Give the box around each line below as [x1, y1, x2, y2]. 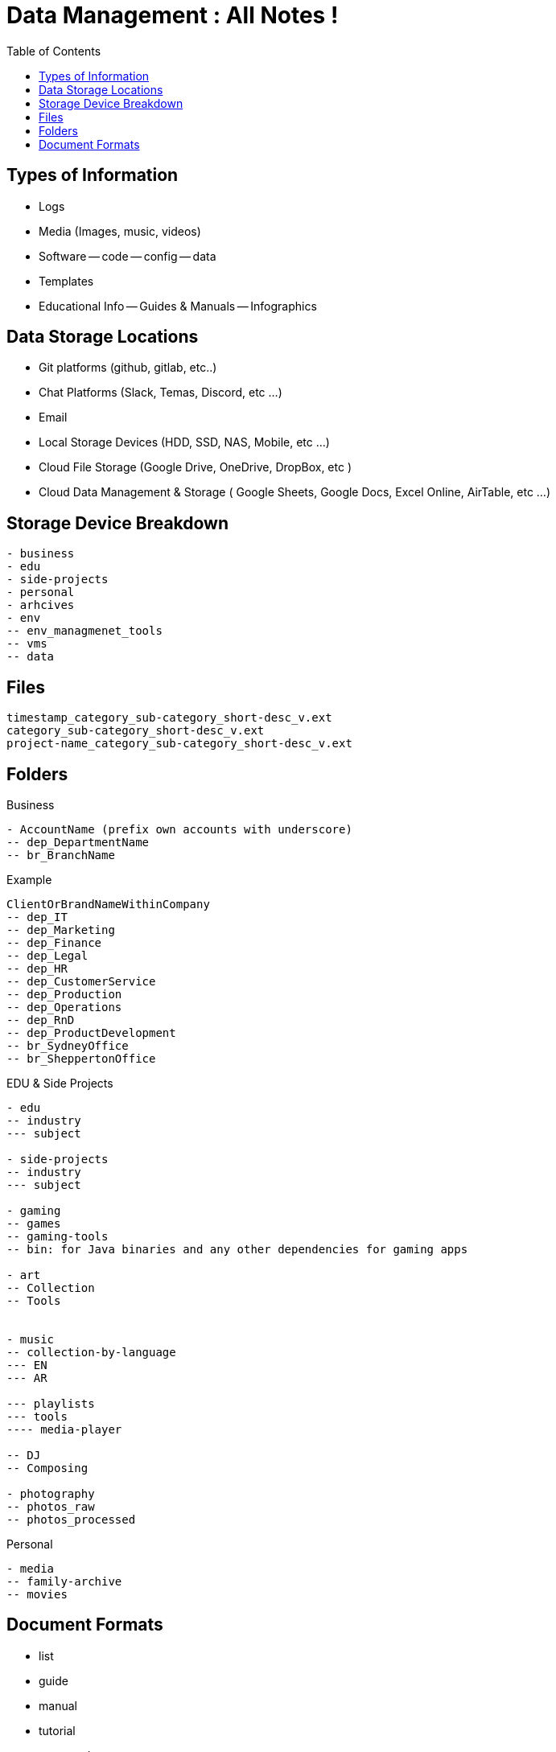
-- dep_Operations [6, 1000, 122, 1014]
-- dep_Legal [6, 948, 89, 962]
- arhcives [6, 598, 75, 612]
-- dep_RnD [6, 1013, 75, 1026]
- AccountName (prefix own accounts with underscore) [6, 822, 352, 836]
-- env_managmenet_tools [6, 624, 163, 638]
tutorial [39, 1723, 76, 1738]
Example [6, 872, 52, 886]
